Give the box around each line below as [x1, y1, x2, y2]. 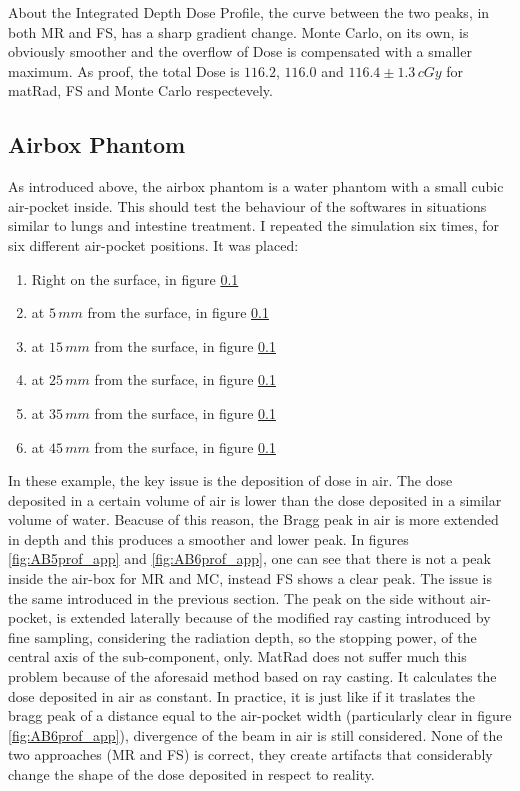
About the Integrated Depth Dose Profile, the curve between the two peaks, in [8, 2, 490, 22]
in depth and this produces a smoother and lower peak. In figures [8, 528, 409, 549]
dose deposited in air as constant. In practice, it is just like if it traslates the [8, 685, 475, 706]
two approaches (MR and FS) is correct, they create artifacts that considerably [8, 744, 493, 765]
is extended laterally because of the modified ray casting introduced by [56, 607, 491, 628]
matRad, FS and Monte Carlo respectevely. [8, 80, 273, 101]
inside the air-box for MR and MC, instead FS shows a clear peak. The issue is [8, 568, 493, 589]
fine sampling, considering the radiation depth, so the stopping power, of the [8, 626, 477, 647]
